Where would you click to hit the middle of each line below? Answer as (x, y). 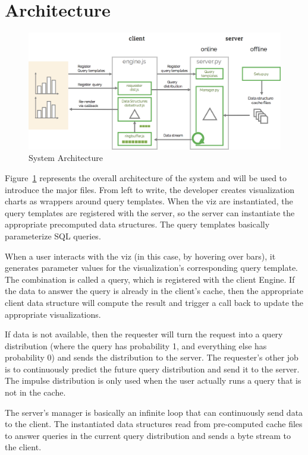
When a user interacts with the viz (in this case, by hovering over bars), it (140, 256)
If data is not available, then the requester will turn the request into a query (144, 334)
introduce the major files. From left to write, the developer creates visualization (150, 189)
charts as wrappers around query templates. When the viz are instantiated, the (149, 201)
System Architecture (66, 158)
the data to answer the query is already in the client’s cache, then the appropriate (154, 291)
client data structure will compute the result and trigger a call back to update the (154, 302)
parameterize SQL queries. (53, 236)
